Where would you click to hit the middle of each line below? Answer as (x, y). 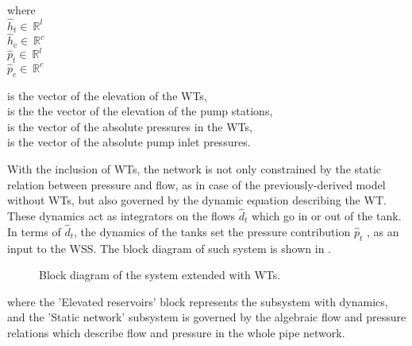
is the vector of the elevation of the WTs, (107, 95)
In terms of (34, 231)
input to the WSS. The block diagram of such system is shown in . (169, 248)
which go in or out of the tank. (326, 215)
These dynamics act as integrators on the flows (121, 215)
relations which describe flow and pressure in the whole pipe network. (176, 332)
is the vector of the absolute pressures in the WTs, (130, 126)
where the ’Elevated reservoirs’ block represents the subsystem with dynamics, (198, 301)
